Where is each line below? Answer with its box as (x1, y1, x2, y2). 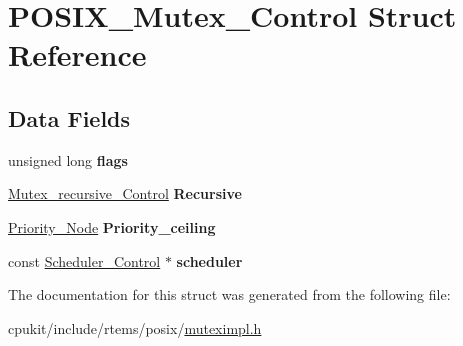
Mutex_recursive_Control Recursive (8, 183, 242, 204)
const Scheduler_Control (8, 250, 161, 271)
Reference (8, 34, 147, 75)
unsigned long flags (8, 149, 128, 170)
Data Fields (8, 102, 131, 133)
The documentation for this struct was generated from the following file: (8, 284, 451, 305)
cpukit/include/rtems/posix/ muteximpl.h (8, 317, 262, 338)
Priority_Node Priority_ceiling (8, 216, 216, 237)
